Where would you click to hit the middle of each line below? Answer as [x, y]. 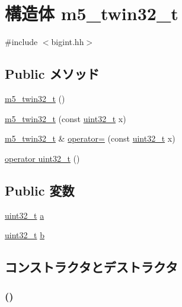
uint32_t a [25, 215]
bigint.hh [68, 42]
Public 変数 [40, 190]
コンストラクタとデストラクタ [91, 267]
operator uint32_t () [42, 158]
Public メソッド [52, 74]
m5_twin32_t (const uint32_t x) [66, 118]
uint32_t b [25, 235]
